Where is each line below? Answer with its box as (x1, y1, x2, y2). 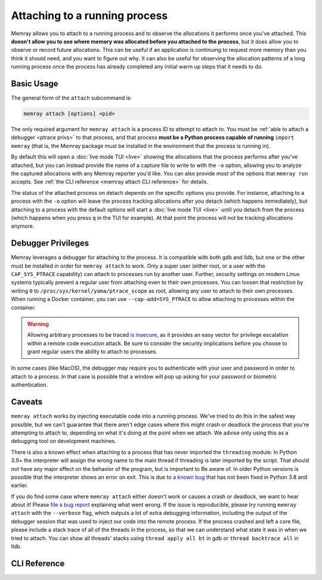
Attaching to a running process (11, 9, 168, 22)
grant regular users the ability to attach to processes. (27, 348, 157, 355)
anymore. (11, 222, 35, 229)
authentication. (11, 382, 48, 389)
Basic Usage (11, 78, 58, 89)
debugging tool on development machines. (11, 438, 116, 445)
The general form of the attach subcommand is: (11, 94, 132, 101)
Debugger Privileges (11, 238, 89, 249)
